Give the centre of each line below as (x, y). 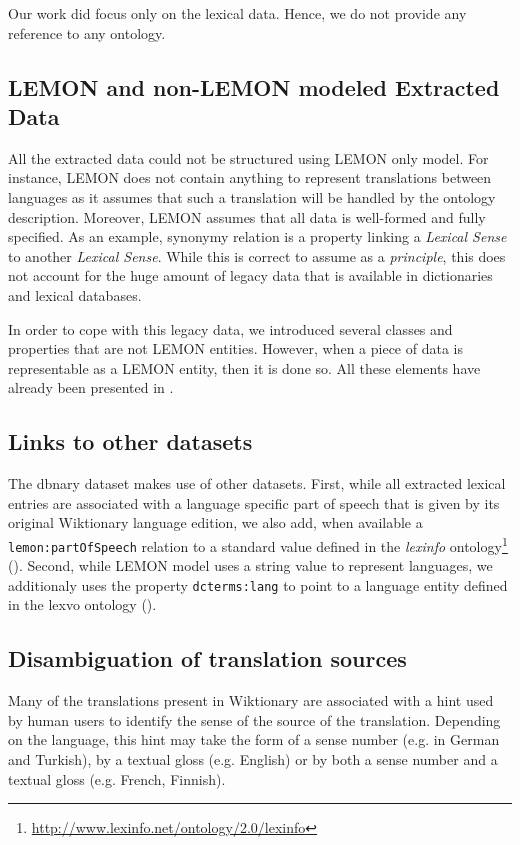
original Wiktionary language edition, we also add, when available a (215, 522)
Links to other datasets (130, 441)
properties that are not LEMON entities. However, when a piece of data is (235, 348)
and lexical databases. (75, 294)
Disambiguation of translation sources (207, 658)
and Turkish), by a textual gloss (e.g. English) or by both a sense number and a (253, 759)
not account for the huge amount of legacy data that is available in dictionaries (250, 275)
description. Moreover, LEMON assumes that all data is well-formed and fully (247, 216)
